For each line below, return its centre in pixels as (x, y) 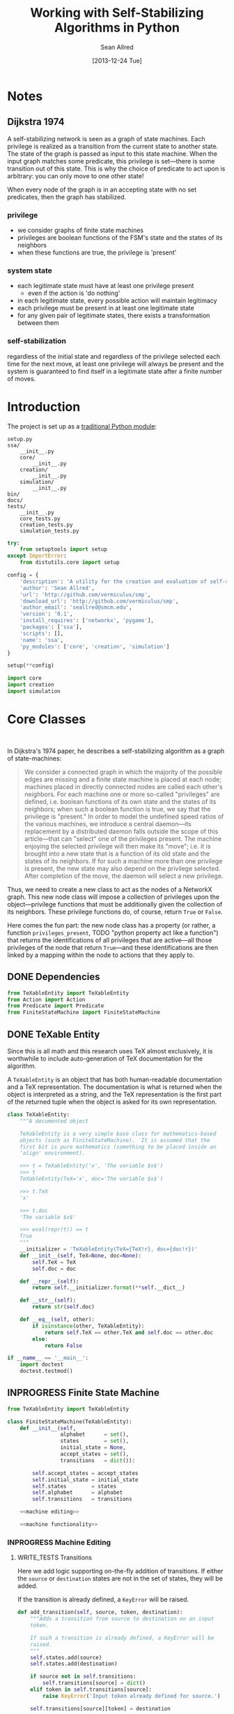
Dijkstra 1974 (36, 122)
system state (30, 271)
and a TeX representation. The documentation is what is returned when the (115, 1087)
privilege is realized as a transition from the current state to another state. (113, 146)
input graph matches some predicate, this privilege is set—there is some (111, 161)
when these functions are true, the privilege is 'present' (97, 252)
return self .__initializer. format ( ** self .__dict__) (109, 1288)
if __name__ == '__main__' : (48, 1358)
